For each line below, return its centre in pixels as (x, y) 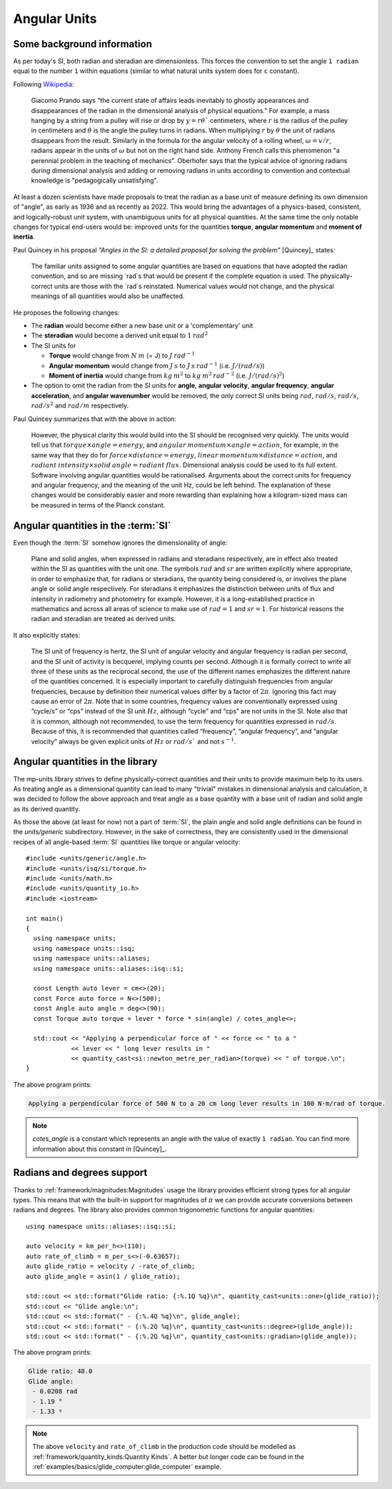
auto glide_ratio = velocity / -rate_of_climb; (111, 1266)
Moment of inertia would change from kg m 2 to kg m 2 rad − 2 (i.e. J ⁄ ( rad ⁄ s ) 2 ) (167, 375)
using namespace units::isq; (84, 948)
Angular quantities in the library (85, 762)
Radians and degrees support (80, 1173)
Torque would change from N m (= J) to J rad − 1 (122, 355)
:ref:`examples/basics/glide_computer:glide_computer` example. (127, 1467)
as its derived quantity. (47, 808)
